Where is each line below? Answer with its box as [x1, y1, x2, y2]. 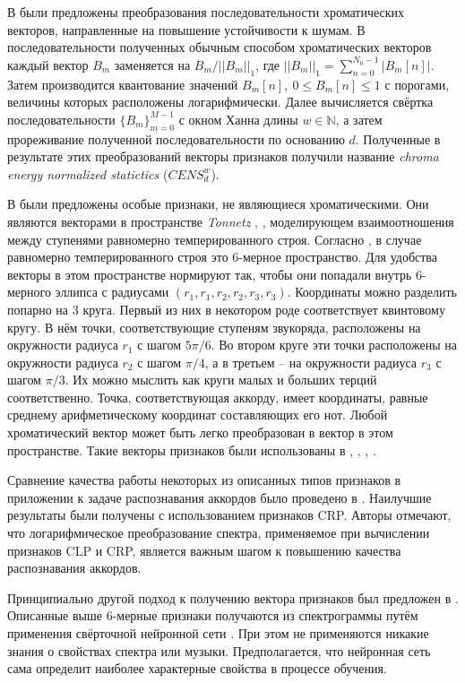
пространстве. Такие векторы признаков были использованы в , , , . [7, 440, 376, 459]
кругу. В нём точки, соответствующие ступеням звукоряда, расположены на [7, 317, 421, 336]
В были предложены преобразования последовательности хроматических [7, 3, 405, 21]
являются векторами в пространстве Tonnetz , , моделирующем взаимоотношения [7, 212, 454, 230]
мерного [7, 282, 51, 301]
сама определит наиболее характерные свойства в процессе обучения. [7, 659, 387, 678]
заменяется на [114, 55, 191, 73]
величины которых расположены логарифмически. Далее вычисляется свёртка [7, 92, 434, 111]
